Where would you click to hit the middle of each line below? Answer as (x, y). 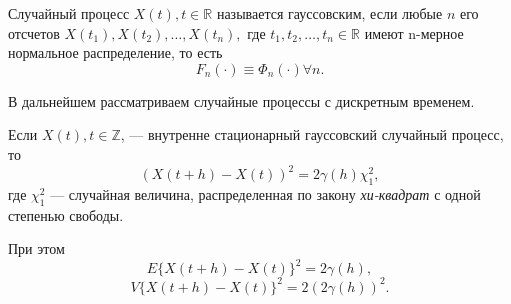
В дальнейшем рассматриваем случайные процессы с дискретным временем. (241, 100)
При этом (36, 248)
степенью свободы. (66, 214)
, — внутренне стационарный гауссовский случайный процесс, (312, 134)
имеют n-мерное (414, 32)
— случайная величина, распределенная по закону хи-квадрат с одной (265, 193)
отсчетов (34, 32)
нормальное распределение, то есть (115, 52)
